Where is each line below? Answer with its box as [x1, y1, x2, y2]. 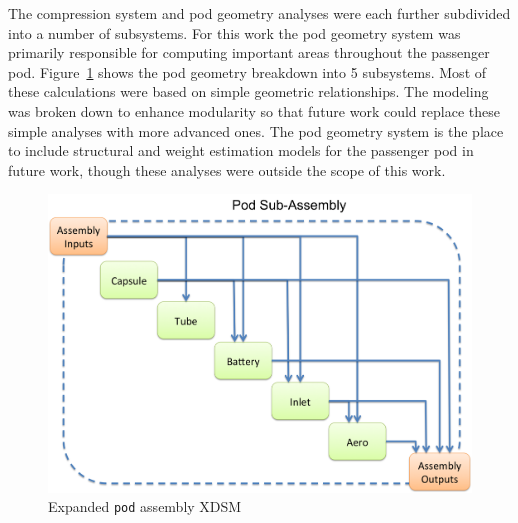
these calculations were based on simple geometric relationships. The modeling [8, 81, 489, 102]
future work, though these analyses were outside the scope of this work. [8, 159, 446, 180]
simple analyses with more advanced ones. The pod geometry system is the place [8, 120, 504, 141]
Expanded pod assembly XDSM [48, 496, 242, 517]
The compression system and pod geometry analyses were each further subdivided [8, 3, 511, 23]
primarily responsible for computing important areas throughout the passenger [8, 42, 490, 63]
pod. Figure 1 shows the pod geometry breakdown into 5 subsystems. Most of [8, 61, 487, 82]
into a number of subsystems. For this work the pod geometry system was [8, 22, 461, 43]
